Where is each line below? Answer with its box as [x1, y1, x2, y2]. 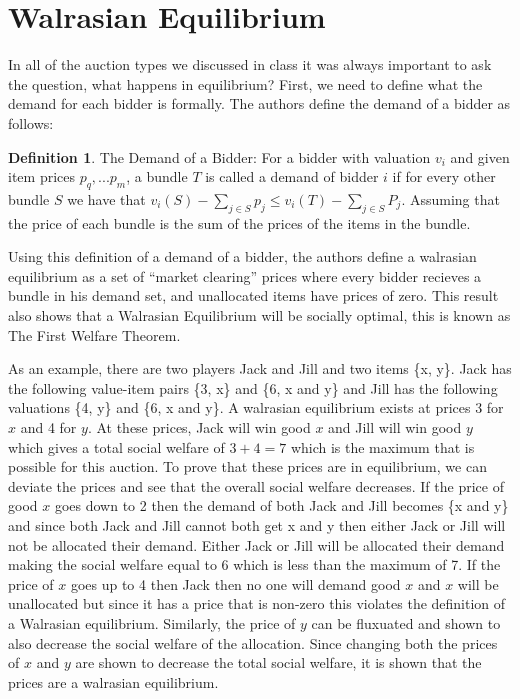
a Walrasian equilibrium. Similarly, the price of [8, 612, 296, 633]
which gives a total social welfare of [8, 436, 225, 457]
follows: [8, 112, 54, 133]
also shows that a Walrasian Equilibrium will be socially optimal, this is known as [8, 305, 511, 326]
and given [450, 146, 510, 167]
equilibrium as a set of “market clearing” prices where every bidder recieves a [8, 265, 482, 286]
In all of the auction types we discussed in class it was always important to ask [8, 54, 492, 75]
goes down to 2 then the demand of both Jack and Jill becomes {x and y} [54, 495, 509, 516]
